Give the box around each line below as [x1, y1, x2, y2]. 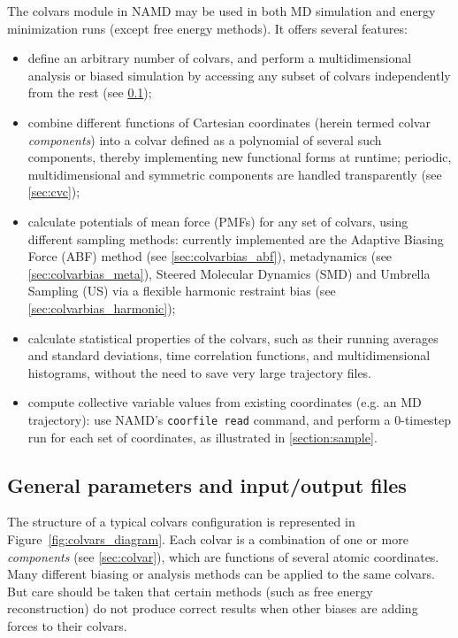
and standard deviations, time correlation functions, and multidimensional [27, 346, 431, 365]
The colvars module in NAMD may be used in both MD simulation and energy [7, 2, 436, 19]
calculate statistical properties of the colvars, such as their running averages [27, 328, 439, 347]
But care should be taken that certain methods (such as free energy [7, 581, 373, 600]
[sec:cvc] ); [27, 182, 80, 201]
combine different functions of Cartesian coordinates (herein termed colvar [27, 112, 431, 131]
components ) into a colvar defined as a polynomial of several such [27, 130, 382, 149]
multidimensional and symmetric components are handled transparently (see [27, 165, 442, 183]
